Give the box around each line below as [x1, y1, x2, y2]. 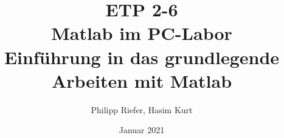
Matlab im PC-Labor [51, 21, 232, 45]
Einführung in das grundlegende [4, 44, 280, 69]
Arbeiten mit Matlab [51, 68, 232, 93]
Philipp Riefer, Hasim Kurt [91, 103, 193, 116]
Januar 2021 [119, 123, 165, 136]
